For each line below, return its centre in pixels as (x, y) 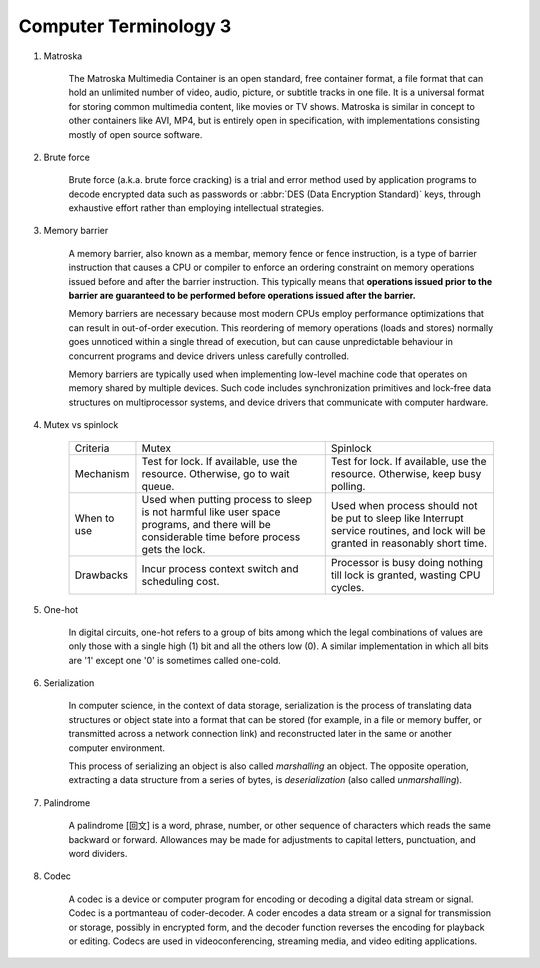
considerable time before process (221, 537)
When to (94, 518)
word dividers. (98, 853)
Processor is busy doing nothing (407, 562)
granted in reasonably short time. (409, 543)
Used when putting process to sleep (226, 499)
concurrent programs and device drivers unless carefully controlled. (209, 356)
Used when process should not (404, 505)
